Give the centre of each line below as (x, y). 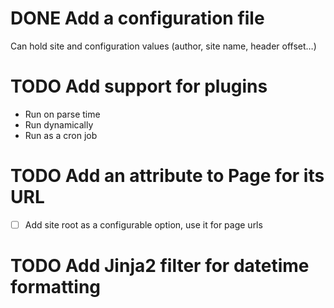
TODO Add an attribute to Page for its (167, 176)
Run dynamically (59, 124)
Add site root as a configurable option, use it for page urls (143, 224)
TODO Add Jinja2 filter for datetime (160, 266)
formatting (56, 287)
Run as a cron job (61, 135)
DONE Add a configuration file (137, 18)
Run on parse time (62, 114)
